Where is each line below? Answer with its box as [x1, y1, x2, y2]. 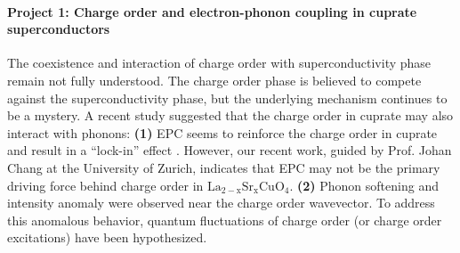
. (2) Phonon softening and [289, 175, 439, 194]
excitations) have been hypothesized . [7, 228, 207, 247]
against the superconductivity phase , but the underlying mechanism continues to [7, 88, 448, 107]
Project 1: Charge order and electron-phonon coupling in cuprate [7, 2, 417, 20]
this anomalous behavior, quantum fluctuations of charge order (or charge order [7, 210, 442, 229]
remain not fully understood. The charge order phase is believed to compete [7, 70, 422, 89]
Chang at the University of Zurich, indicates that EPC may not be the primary [7, 158, 440, 176]
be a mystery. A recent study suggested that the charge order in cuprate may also [7, 106, 454, 125]
